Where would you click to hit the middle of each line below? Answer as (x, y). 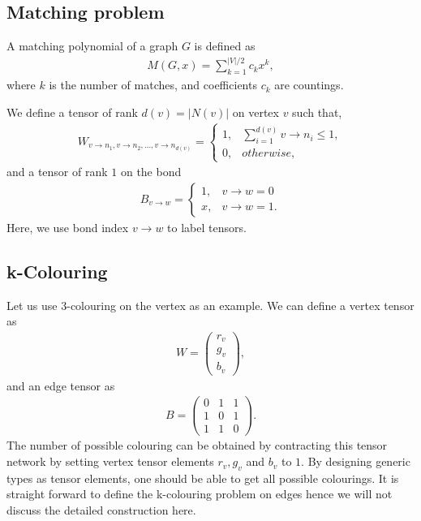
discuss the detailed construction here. (101, 510)
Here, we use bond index (68, 227)
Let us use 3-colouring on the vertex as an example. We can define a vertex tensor (210, 305)
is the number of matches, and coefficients (153, 85)
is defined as (225, 46)
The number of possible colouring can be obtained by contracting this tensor (197, 445)
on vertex (256, 112)
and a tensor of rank (57, 172)
